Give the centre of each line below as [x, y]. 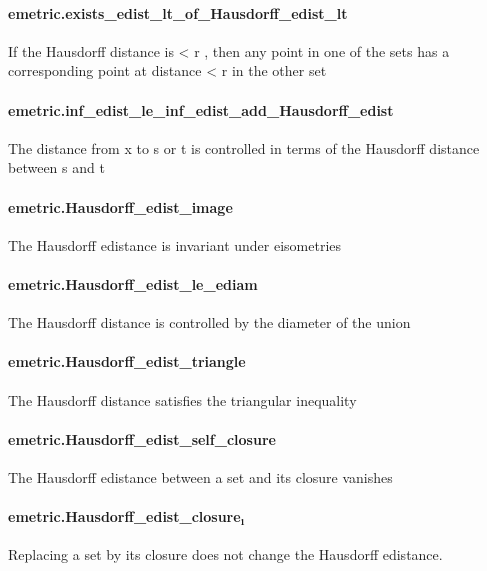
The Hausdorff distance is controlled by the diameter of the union [209, 322]
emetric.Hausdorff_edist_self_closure [142, 438]
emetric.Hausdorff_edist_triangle [127, 361]
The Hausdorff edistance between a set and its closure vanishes [200, 476]
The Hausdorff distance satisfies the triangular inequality [182, 399]
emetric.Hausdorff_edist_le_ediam [133, 283]
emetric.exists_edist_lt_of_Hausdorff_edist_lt [178, 12]
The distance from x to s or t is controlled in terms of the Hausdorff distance [244, 147]
